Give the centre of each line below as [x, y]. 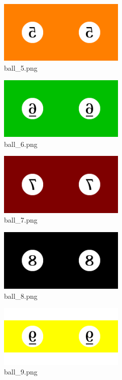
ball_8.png [21, 296]
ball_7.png [21, 220]
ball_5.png [21, 67]
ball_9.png [21, 372]
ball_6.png [21, 144]
